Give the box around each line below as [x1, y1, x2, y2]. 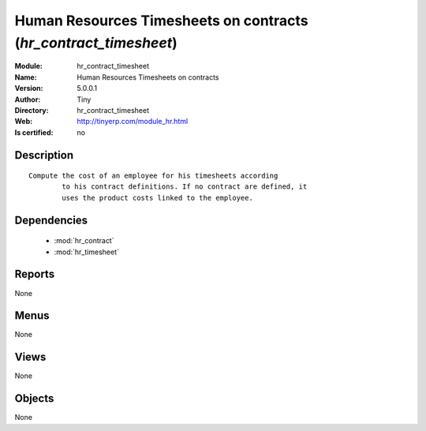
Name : [14, 72, 37, 82]
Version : [14, 84, 43, 93]
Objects [14, 392, 54, 406]
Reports [14, 268, 55, 281]
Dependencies [14, 213, 88, 227]
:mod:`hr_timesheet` [54, 247, 120, 257]
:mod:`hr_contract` [54, 236, 114, 245]
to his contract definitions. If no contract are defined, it [62, 182, 308, 191]
